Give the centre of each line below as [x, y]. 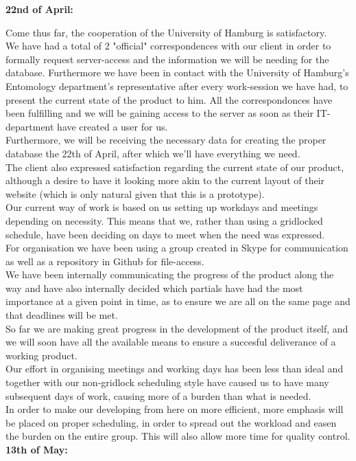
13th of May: [37, 449]
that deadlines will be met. [62, 315]
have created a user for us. [112, 126]
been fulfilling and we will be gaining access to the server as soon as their [159, 113]
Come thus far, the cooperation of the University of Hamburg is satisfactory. [166, 32]
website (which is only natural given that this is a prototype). [135, 193]
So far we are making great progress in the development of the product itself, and [177, 328]
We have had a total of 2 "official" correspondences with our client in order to [168, 46]
